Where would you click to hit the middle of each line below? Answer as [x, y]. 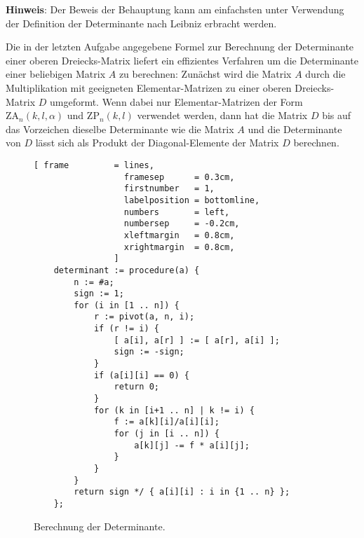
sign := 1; [99, 294]
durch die [325, 74]
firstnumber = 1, [169, 189]
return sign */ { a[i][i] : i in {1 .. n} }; [182, 492]
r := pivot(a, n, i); [144, 317]
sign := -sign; [149, 352]
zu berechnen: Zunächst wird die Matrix [205, 74]
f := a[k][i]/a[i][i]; [167, 422]
